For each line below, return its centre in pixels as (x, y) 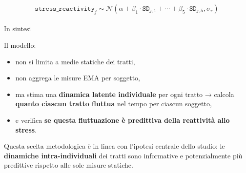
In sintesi (18, 29)
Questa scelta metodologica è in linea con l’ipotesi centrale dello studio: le (114, 146)
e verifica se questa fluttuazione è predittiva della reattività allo (123, 120)
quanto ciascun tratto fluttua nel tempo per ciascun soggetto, (113, 104)
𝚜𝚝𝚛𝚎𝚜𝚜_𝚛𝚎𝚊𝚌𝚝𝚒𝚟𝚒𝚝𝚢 (65, 9)
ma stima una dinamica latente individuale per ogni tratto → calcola (125, 94)
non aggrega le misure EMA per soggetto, (78, 78)
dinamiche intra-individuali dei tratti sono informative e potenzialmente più (123, 155)
